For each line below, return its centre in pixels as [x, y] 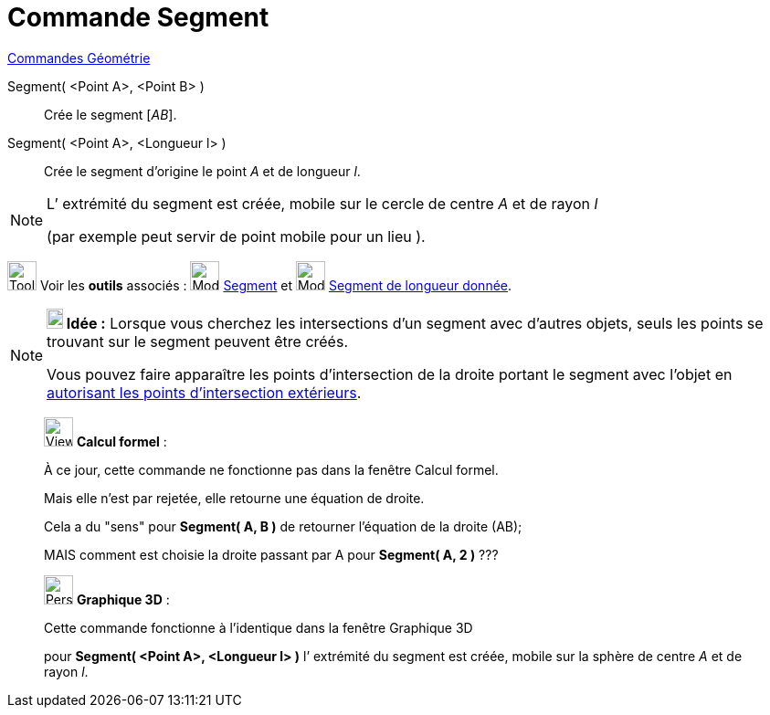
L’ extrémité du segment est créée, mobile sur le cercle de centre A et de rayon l [322, 203]
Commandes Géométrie [79, 58]
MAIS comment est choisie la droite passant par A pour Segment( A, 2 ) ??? [271, 554]
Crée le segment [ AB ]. [111, 114]
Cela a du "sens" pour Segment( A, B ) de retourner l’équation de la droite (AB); [283, 526]
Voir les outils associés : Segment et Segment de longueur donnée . [276, 285]
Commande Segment [138, 17]
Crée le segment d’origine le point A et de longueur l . [202, 171]
